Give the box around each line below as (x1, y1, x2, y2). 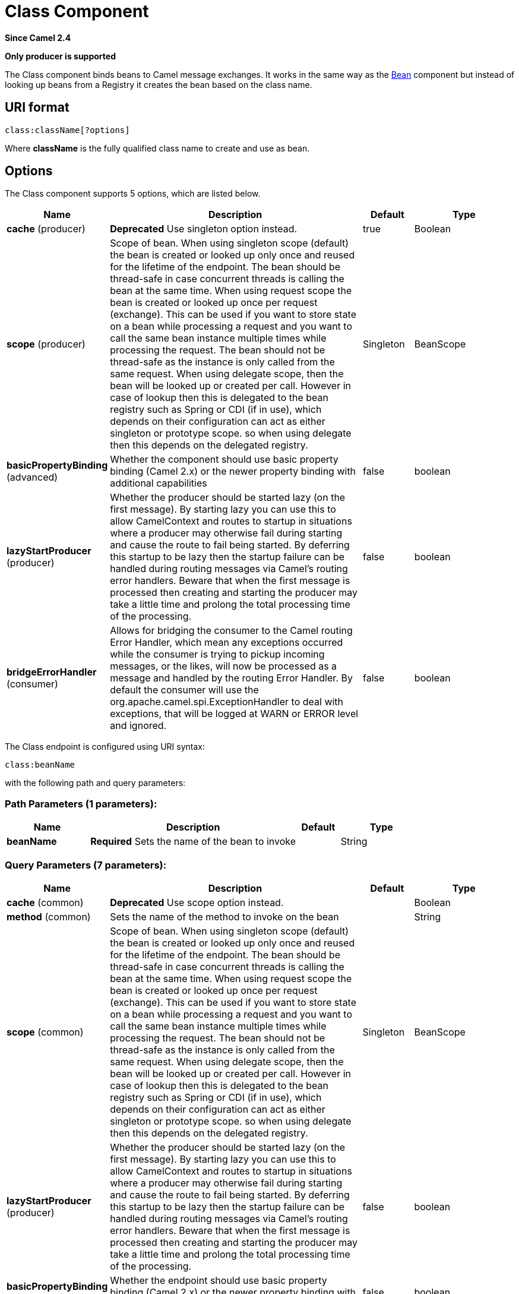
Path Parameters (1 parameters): (5, 797, 157, 810)
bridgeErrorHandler (7, 666, 97, 678)
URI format (5, 100, 69, 115)
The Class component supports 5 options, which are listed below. (5, 188, 261, 199)
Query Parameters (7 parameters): (5, 859, 167, 871)
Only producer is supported (5, 51, 116, 61)
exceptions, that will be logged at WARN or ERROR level (110, 708, 359, 720)
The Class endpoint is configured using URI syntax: (5, 741, 205, 752)
